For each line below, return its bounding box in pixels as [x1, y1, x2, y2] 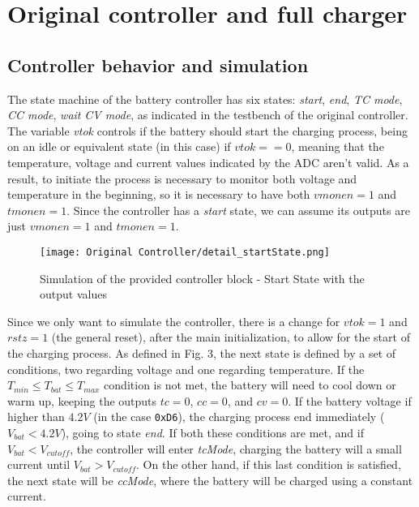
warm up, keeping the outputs [7, 392, 157, 409]
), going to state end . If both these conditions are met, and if [61, 423, 364, 440]
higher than [7, 408, 65, 425]
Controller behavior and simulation [7, 52, 309, 77]
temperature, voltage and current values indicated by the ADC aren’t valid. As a [7, 153, 409, 170]
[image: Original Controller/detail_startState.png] [40, 246, 330, 258]
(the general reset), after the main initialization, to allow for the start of [51, 329, 410, 346]
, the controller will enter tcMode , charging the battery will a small [70, 440, 402, 457]
